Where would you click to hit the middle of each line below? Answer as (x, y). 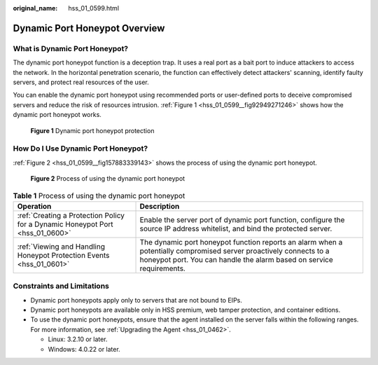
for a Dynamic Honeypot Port (65, 224)
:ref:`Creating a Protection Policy (71, 215)
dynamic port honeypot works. (57, 115)
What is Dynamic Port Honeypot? (71, 48)
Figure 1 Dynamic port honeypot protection (92, 130)
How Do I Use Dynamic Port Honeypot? (80, 149)
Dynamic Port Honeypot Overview (89, 28)
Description (160, 206)
